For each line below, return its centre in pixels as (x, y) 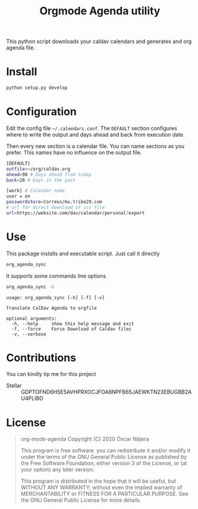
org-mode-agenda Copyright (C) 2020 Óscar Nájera (85, 439)
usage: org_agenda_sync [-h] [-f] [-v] (56, 297)
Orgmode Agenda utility (100, 11)
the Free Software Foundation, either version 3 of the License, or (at (104, 463)
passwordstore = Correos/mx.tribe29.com (54, 202)
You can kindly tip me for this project (51, 374)
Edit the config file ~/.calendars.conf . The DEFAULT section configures (92, 128)
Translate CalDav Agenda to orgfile (51, 308)
